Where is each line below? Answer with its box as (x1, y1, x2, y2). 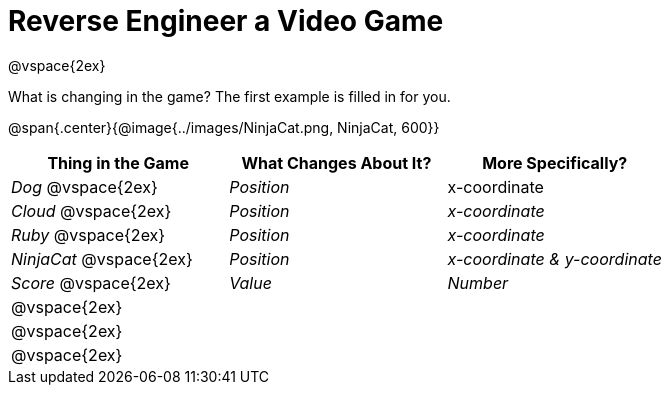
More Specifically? (482, 152, 628, 173)
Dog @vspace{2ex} (11, 176, 158, 197)
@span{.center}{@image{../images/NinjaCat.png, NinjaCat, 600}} (8, 118, 440, 136)
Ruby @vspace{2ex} (11, 224, 166, 245)
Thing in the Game (47, 152, 189, 173)
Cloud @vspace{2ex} (11, 200, 172, 221)
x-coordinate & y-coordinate (447, 248, 662, 269)
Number (447, 272, 509, 293)
